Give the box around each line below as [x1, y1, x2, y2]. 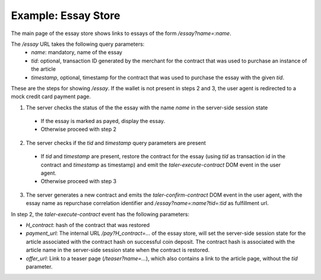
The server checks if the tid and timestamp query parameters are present [26, 139, 206, 146]
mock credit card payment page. [11, 93, 92, 100]
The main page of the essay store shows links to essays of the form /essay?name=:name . [11, 30, 232, 37]
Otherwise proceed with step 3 [40, 178, 117, 185]
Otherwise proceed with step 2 [40, 125, 117, 133]
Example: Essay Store [11, 9, 121, 22]
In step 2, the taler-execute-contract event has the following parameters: [11, 210, 190, 218]
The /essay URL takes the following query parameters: [11, 40, 145, 48]
